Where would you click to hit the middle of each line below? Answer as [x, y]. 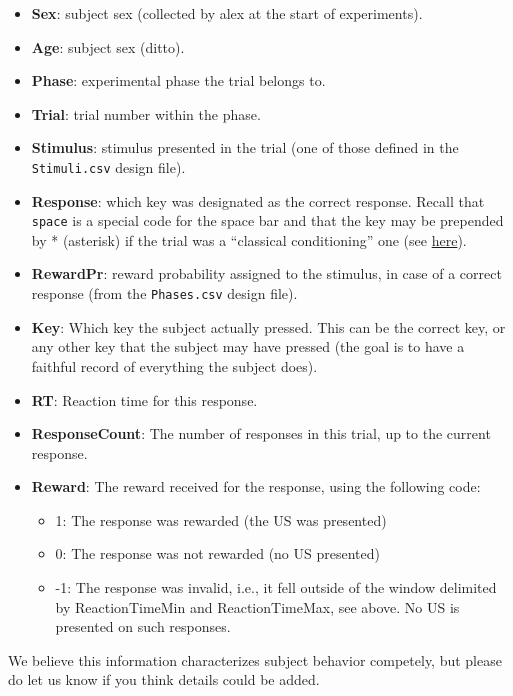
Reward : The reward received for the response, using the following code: [256, 486]
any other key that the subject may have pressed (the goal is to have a [248, 346]
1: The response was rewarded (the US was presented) [221, 519]
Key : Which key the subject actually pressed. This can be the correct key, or [268, 326]
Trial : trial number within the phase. [146, 113]
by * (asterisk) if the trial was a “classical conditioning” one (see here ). [249, 239]
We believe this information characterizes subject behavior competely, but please [255, 659]
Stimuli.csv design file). [108, 166]
